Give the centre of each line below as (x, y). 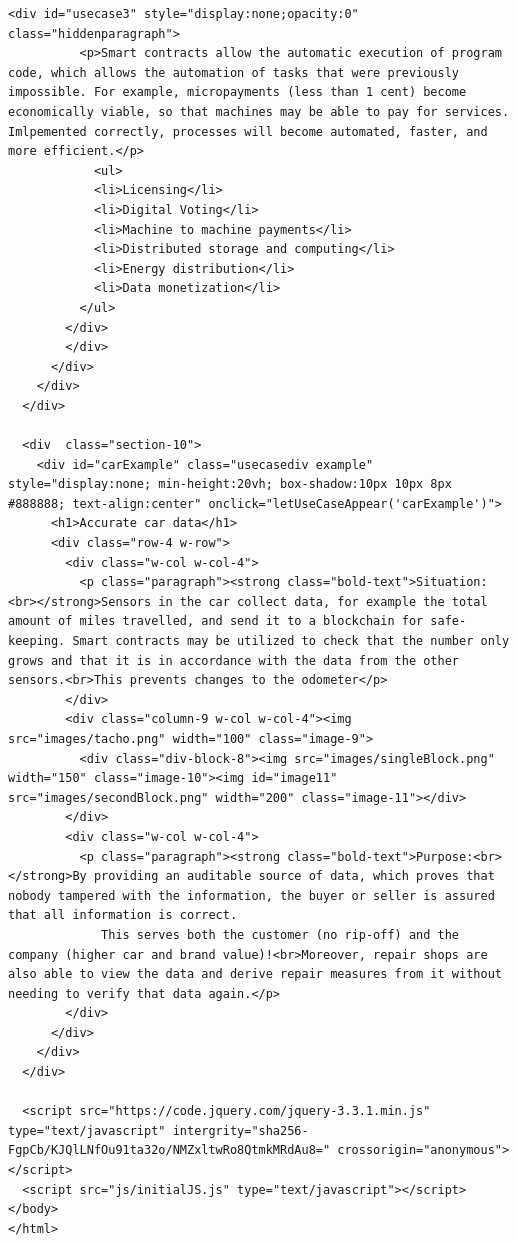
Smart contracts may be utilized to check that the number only (291, 641)
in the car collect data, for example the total (323, 601)
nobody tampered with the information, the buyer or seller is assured (251, 895)
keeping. (37, 641)
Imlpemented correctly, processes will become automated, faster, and (248, 131)
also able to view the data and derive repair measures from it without (255, 974)
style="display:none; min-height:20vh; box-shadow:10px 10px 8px (230, 484)
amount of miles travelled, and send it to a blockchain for (216, 621)
